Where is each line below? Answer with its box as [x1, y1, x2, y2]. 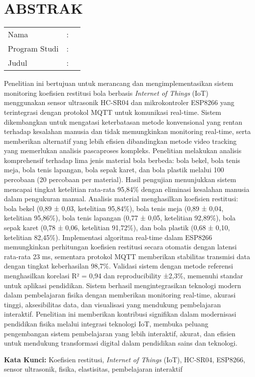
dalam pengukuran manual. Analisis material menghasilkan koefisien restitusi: [4, 193, 238, 204]
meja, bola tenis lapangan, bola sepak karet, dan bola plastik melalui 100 [4, 164, 224, 175]
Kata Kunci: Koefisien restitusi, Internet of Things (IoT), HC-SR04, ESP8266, [4, 354, 246, 364]
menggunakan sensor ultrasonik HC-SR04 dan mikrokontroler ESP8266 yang [4, 97, 234, 108]
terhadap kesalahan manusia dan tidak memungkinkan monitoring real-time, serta [4, 126, 251, 136]
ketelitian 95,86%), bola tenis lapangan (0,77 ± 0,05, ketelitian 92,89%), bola [4, 213, 236, 223]
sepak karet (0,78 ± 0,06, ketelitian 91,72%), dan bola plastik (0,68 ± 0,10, [4, 222, 230, 233]
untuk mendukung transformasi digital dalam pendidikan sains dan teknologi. [4, 338, 238, 348]
